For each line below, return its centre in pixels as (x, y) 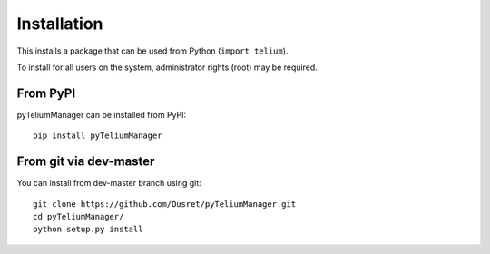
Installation (60, 24)
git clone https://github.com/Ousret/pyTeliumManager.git (165, 204)
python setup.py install (88, 230)
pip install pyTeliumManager (98, 136)
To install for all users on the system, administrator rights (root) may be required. (167, 67)
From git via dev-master (86, 162)
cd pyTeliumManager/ (78, 216)
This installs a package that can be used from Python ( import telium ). (152, 51)
